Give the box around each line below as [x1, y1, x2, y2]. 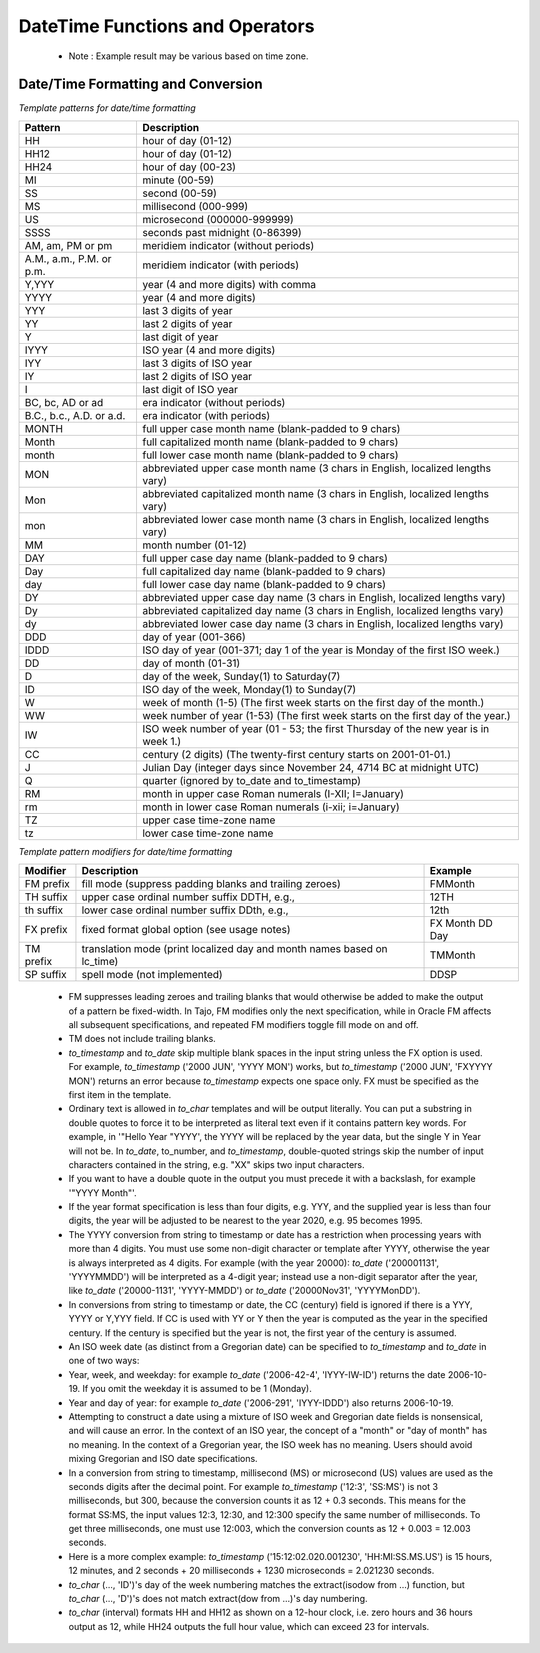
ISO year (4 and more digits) [141, 343, 276, 357]
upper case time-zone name [141, 813, 276, 827]
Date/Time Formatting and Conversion [18, 76, 263, 93]
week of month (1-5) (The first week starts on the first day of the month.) [141, 695, 485, 709]
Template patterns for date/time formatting [18, 102, 197, 114]
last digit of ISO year [141, 382, 239, 396]
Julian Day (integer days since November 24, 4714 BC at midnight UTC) [141, 760, 480, 774]
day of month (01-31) [141, 656, 241, 670]
